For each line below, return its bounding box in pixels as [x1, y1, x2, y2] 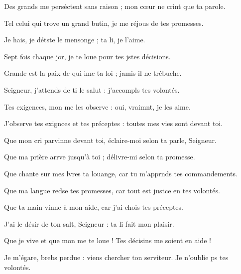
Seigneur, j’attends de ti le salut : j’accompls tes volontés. [4, 84, 180, 95]
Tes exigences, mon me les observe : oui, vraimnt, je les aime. [4, 101, 191, 112]
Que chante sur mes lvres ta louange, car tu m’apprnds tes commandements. [4, 168, 238, 178]
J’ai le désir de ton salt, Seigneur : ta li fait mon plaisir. [4, 218, 174, 229]
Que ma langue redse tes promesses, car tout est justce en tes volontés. [4, 185, 220, 195]
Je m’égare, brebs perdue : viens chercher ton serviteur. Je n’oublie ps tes [4, 252, 229, 262]
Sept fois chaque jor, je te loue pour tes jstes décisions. [4, 51, 171, 61]
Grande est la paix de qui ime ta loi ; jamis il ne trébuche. [4, 68, 182, 78]
